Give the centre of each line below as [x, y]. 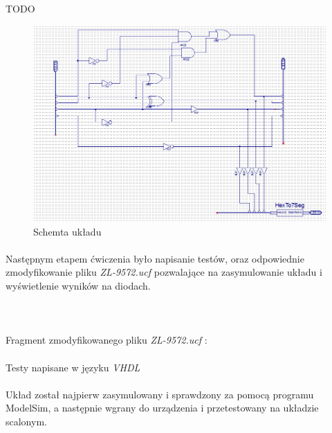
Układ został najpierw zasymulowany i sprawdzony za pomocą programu [160, 394]
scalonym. [26, 421]
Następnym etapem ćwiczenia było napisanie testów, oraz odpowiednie [155, 258]
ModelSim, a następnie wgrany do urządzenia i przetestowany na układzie [162, 408]
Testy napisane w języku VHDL [73, 367]
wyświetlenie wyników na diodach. [78, 285]
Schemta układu [67, 231]
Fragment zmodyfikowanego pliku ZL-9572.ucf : [107, 340]
